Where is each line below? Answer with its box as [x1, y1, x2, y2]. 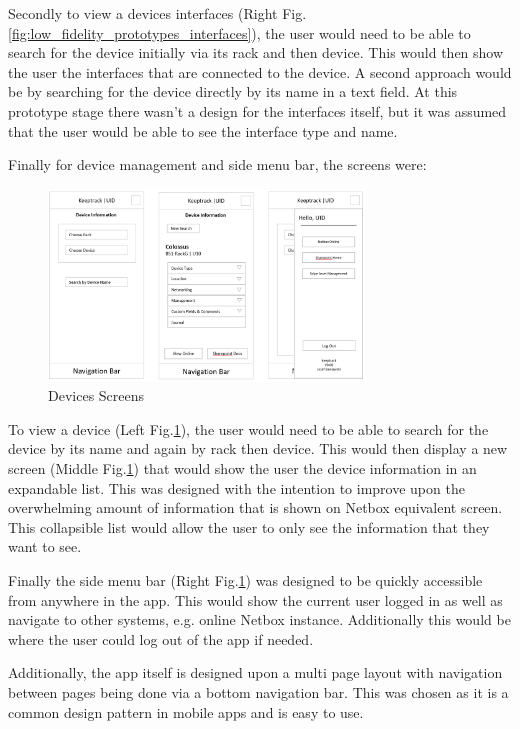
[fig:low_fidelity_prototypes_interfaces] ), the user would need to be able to [8, 22, 471, 43]
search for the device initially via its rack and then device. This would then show [8, 42, 504, 63]
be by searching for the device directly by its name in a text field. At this [8, 81, 458, 102]
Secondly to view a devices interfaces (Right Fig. [8, 3, 307, 23]
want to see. [8, 536, 82, 557]
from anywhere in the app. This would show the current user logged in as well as [8, 589, 503, 610]
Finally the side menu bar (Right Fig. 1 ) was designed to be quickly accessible [8, 569, 483, 590]
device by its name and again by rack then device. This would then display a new [8, 438, 508, 459]
